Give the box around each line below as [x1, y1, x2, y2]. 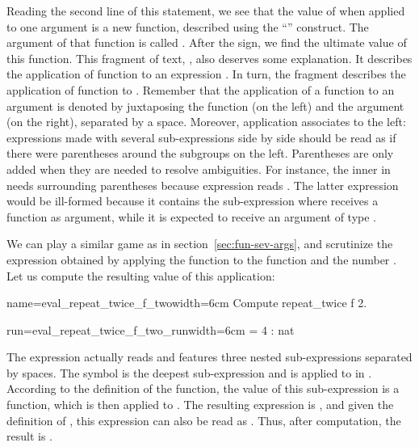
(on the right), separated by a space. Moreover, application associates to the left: [6, 113, 406, 130]
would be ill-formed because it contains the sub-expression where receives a [6, 192, 379, 209]
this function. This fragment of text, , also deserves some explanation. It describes [6, 49, 413, 66]
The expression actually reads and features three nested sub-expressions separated [6, 348, 413, 365]
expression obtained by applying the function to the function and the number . [6, 251, 396, 268]
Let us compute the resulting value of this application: [6, 267, 275, 284]
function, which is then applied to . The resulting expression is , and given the [6, 396, 394, 413]
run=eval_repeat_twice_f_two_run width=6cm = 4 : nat [6, 321, 295, 338]
